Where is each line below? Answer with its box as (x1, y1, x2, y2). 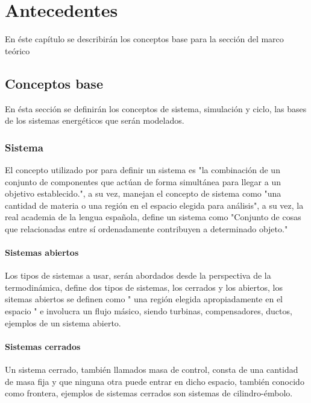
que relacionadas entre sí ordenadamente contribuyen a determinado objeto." (5, 222, 288, 235)
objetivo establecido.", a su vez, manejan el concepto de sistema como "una (5, 187, 281, 200)
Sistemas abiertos (5, 246, 79, 259)
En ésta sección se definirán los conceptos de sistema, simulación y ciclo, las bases (5, 102, 307, 115)
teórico (5, 44, 30, 57)
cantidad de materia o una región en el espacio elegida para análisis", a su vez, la (5, 198, 304, 211)
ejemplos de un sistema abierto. (5, 316, 121, 329)
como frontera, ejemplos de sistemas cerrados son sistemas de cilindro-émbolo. (5, 387, 293, 399)
